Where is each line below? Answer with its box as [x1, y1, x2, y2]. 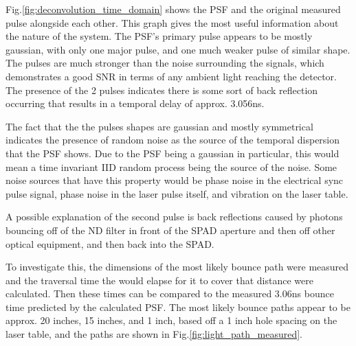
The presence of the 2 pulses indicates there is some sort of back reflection [5, 82, 318, 97]
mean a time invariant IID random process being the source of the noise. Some [5, 159, 337, 174]
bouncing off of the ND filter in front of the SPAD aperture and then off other [5, 222, 335, 237]
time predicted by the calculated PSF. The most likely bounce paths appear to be [5, 299, 351, 314]
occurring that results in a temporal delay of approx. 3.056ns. [5, 96, 265, 111]
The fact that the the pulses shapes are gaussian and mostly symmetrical [5, 119, 313, 133]
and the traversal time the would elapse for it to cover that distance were [5, 273, 313, 287]
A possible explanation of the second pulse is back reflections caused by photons [5, 209, 343, 224]
